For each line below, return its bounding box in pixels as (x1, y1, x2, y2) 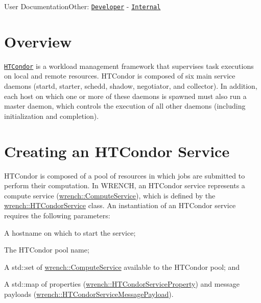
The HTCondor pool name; (4, 244, 89, 255)
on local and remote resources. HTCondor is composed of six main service (4, 70, 235, 81)
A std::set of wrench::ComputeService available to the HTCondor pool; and (4, 261, 240, 272)
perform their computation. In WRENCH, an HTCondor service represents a (4, 180, 245, 191)
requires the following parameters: (4, 210, 110, 220)
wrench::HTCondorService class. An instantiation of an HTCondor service (4, 200, 236, 211)
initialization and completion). (4, 110, 99, 121)
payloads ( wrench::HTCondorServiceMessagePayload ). (4, 288, 174, 299)
